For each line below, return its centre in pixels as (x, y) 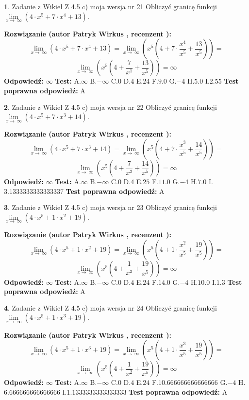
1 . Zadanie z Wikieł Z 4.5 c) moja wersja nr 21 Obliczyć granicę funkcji (110, 6)
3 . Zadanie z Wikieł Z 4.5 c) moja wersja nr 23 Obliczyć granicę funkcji (110, 207)
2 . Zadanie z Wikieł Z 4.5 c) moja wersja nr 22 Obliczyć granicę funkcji (110, 107)
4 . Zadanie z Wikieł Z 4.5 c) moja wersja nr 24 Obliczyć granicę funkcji (110, 307)
